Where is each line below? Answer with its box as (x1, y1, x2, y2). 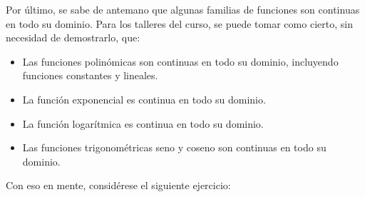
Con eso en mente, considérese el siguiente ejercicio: (6, 178, 231, 193)
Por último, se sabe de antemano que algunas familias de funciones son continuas (6, 2, 360, 16)
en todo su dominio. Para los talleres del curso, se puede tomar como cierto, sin (6, 16, 353, 31)
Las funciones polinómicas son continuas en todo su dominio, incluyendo (22, 54, 339, 69)
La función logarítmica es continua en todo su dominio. (22, 116, 264, 131)
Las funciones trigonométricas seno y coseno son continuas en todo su (22, 140, 327, 155)
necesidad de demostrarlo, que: (6, 30, 140, 45)
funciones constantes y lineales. (22, 68, 158, 83)
